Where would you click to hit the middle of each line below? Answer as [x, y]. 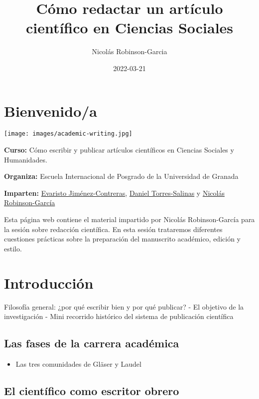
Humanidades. [26, 159]
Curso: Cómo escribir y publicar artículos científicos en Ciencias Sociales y [119, 150]
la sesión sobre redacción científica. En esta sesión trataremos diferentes [113, 229]
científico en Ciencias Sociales [129, 28]
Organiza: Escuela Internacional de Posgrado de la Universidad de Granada [121, 176]
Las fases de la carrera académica [92, 343]
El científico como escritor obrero [92, 390]
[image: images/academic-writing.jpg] [68, 134]
